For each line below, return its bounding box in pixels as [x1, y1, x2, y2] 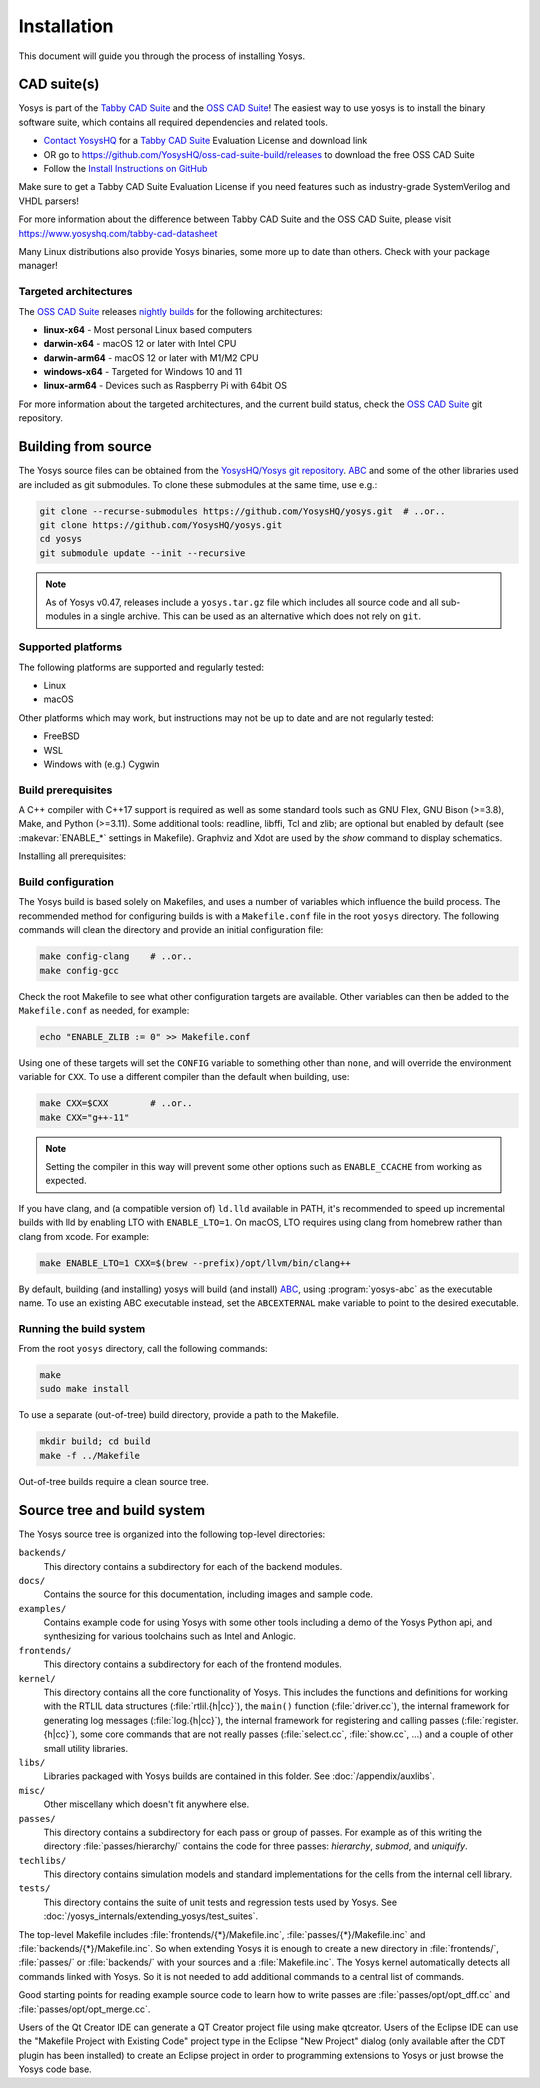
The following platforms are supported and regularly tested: [18, 661, 265, 673]
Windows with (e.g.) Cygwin [43, 758, 160, 770]
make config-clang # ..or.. [39, 951, 194, 962]
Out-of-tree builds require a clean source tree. [18, 1475, 210, 1487]
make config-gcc [39, 965, 120, 976]
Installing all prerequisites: [18, 850, 127, 862]
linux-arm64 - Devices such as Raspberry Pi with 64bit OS [43, 380, 287, 392]
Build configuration [18, 875, 115, 889]
